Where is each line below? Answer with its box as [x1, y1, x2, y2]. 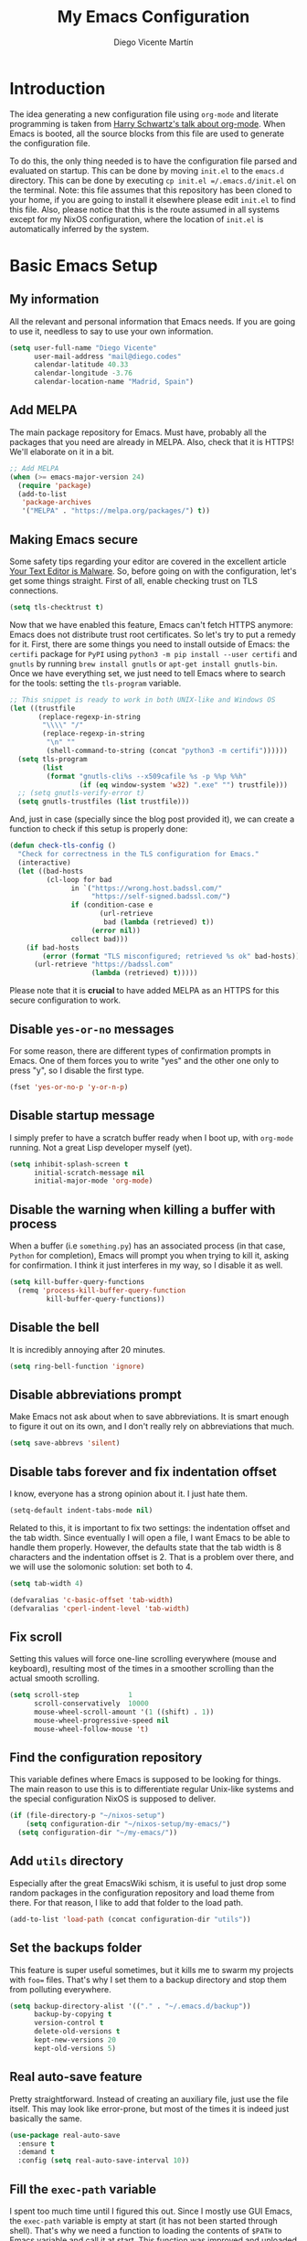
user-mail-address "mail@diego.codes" [33, 352, 182, 361]
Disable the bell [9, 1320, 100, 1335]
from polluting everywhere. [9, 1983, 111, 1994]
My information [9, 292, 100, 307]
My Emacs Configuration [57, 6, 250, 27]
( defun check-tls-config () [9, 841, 117, 851]
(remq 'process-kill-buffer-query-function [17, 1286, 185, 1295]
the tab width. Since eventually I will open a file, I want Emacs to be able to [9, 1532, 291, 1543]
